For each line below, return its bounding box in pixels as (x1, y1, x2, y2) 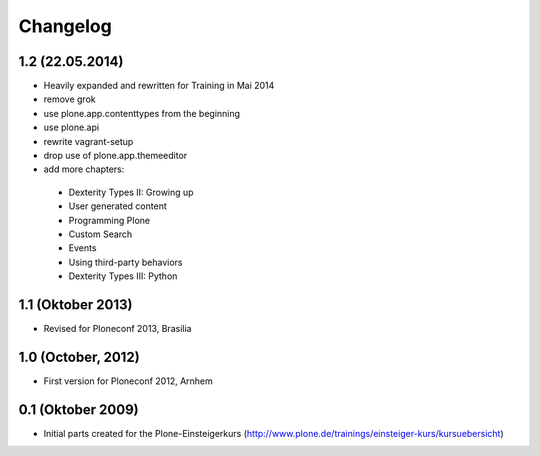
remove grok (43, 93, 96, 105)
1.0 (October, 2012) (18, 348, 140, 365)
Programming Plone (68, 214, 150, 226)
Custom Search (68, 228, 133, 240)
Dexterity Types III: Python (68, 270, 178, 282)
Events (68, 242, 97, 254)
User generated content (68, 200, 167, 212)
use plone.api (43, 121, 100, 134)
